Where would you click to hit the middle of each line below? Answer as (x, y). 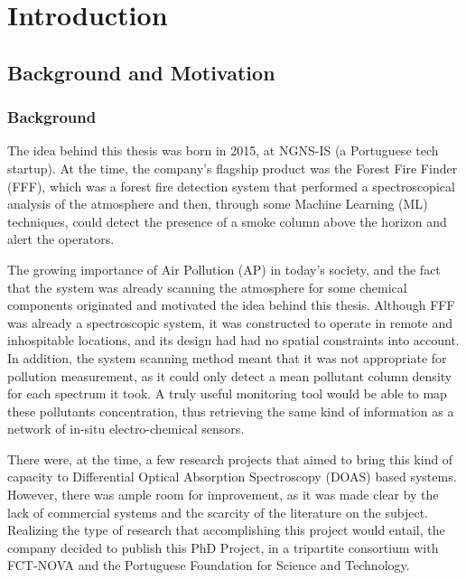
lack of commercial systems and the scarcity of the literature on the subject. (218, 512)
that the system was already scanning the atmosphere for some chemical (207, 287)
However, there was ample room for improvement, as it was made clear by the (223, 495)
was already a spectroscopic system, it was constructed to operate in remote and (230, 322)
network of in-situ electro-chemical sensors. (126, 429)
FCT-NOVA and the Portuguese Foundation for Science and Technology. (209, 565)
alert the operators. (61, 239)
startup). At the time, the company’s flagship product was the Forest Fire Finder (233, 168)
